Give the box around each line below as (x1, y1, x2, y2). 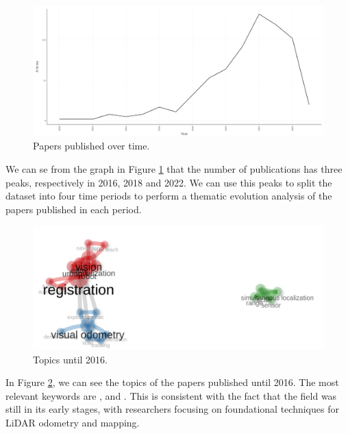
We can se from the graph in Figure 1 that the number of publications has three (5, 162, 343, 176)
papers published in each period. (5, 202, 142, 216)
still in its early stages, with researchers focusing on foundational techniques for (5, 402, 339, 416)
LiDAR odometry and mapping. (5, 415, 140, 429)
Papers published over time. (33, 138, 150, 153)
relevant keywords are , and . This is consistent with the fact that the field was (5, 388, 337, 402)
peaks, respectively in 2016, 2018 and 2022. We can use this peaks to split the (5, 175, 332, 189)
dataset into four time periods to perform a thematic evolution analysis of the (5, 189, 332, 203)
